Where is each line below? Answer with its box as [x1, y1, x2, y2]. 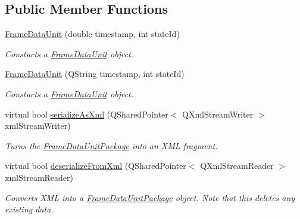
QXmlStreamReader [200, 159, 274, 172]
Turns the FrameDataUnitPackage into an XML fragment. [5, 139, 218, 152]
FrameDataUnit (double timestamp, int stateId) [5, 27, 180, 40]
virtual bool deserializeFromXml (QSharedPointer [5, 159, 186, 172]
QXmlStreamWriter [182, 107, 254, 120]
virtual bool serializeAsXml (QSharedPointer [5, 107, 168, 120]
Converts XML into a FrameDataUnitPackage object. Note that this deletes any [5, 191, 295, 203]
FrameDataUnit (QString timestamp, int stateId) [5, 67, 185, 80]
